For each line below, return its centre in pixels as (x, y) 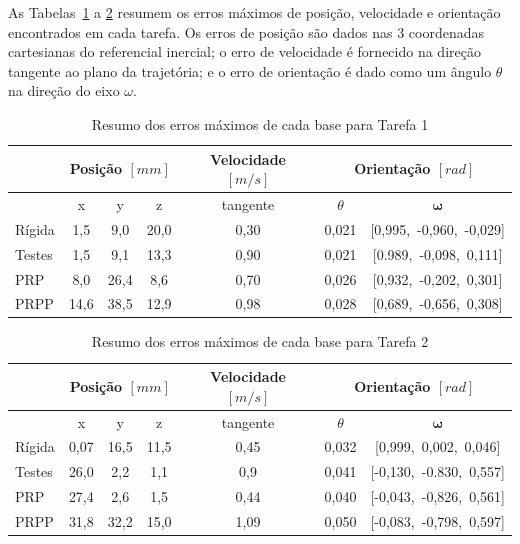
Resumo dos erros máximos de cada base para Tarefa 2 (260, 341)
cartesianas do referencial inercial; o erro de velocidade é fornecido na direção (244, 51)
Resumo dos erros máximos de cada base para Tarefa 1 (260, 123)
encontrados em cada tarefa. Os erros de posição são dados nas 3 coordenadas (246, 31)
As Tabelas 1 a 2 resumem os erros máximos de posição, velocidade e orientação (254, 12)
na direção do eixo (64, 90)
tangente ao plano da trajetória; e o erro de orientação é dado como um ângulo (250, 70)
